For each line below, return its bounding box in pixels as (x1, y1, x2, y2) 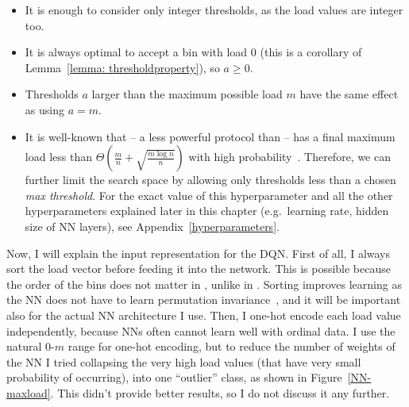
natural (6, 338, 42, 355)
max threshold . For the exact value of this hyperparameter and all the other (25, 186, 393, 203)
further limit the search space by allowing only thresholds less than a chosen (25, 171, 396, 188)
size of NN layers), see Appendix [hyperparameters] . (25, 217, 280, 234)
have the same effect (299, 86, 399, 102)
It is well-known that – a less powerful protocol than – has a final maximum (25, 128, 395, 144)
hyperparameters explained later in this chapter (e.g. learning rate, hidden (25, 202, 389, 219)
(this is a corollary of (260, 44, 362, 60)
